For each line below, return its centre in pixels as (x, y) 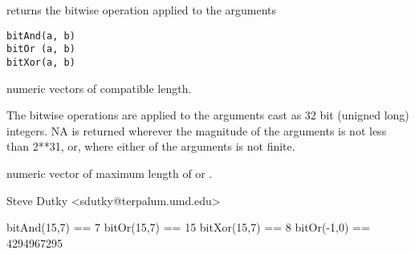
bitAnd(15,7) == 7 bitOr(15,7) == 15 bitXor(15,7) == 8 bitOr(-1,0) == (188, 227)
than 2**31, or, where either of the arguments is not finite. (151, 146)
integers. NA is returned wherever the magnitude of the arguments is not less (197, 130)
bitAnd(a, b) (41, 36)
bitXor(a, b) (41, 62)
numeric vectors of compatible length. (99, 88)
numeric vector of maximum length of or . (110, 173)
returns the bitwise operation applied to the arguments (142, 10)
